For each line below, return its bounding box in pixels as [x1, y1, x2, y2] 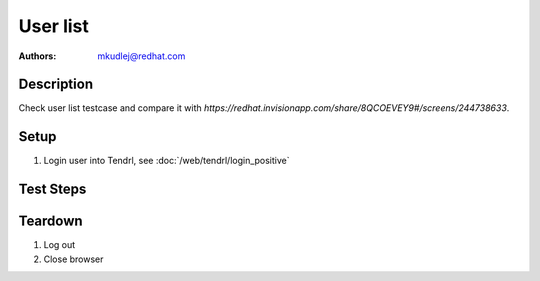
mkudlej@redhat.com [97, 50, 186, 62]
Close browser [43, 253, 104, 265]
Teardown [18, 213, 84, 230]
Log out [43, 239, 76, 251]
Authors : [18, 50, 57, 62]
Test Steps [18, 181, 87, 198]
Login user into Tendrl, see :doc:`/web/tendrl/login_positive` [43, 155, 290, 167]
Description [18, 76, 94, 93]
